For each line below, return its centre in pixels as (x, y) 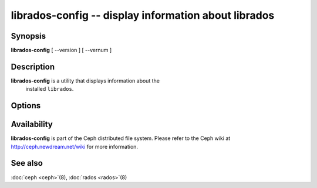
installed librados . (50, 89)
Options (26, 106)
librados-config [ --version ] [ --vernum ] (61, 50)
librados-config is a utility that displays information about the (85, 81)
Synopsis (28, 36)
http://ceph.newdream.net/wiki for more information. (74, 146)
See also (27, 163)
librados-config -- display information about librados (143, 15)
